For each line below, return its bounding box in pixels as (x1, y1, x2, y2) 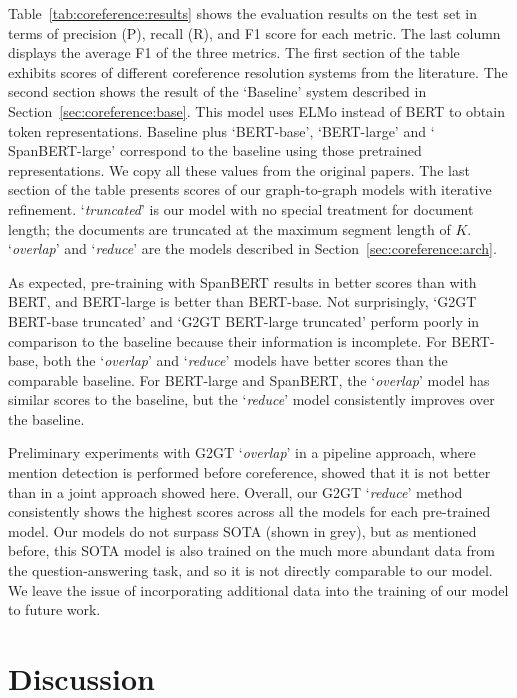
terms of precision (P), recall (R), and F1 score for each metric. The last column (8, 22, 501, 43)
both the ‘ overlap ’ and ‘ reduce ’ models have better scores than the (43, 350, 448, 371)
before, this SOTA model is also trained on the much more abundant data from (8, 540, 495, 561)
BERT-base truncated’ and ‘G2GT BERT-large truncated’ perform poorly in (8, 310, 480, 331)
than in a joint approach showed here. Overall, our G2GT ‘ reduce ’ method (8, 481, 463, 502)
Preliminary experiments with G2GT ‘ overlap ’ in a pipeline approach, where (8, 442, 476, 463)
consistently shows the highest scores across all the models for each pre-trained (8, 501, 491, 522)
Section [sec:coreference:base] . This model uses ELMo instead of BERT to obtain (8, 100, 505, 121)
